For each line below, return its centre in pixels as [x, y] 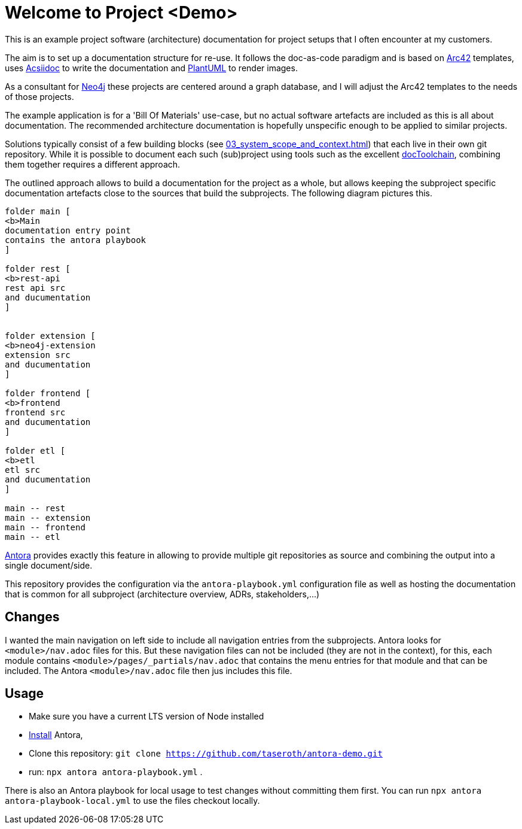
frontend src [35, 412]
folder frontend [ [48, 393]
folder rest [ [38, 268]
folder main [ [38, 211]
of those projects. [39, 96]
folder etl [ [35, 450]
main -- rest [35, 508]
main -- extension [48, 517]
